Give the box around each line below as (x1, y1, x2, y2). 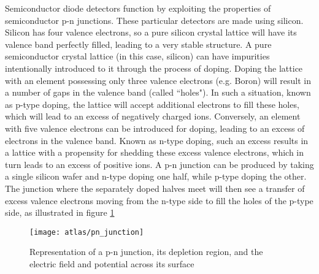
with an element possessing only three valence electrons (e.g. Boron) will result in (5, 74, 311, 86)
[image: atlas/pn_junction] (29, 227, 144, 237)
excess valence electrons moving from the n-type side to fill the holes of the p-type (5, 194, 313, 207)
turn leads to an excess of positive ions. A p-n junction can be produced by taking (5, 158, 314, 170)
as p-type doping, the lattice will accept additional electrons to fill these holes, (5, 97, 299, 110)
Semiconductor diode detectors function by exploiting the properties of (5, 2, 271, 14)
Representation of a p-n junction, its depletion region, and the (29, 245, 263, 258)
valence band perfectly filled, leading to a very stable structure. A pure (5, 37, 272, 50)
